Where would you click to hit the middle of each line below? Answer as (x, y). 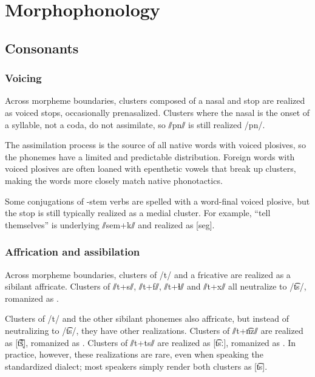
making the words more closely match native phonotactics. (114, 180)
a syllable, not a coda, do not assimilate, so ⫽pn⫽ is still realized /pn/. (135, 124)
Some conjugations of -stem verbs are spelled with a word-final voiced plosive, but (157, 201)
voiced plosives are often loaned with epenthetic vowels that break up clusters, (151, 168)
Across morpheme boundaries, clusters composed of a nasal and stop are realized (155, 100)
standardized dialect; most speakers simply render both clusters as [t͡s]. (136, 366)
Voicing (23, 78)
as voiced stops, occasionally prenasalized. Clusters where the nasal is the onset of (157, 112)
